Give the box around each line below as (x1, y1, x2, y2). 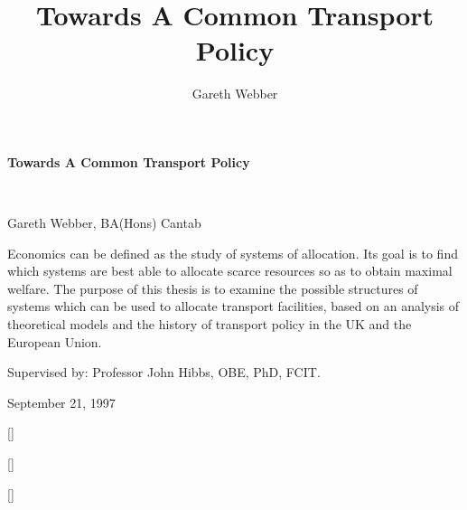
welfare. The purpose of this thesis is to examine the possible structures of (7, 279, 418, 297)
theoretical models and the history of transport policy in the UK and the (7, 315, 412, 334)
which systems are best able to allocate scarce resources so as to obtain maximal (7, 261, 453, 280)
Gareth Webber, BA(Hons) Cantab (7, 213, 201, 232)
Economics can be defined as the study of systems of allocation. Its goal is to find (7, 243, 458, 262)
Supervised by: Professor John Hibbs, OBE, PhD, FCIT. (7, 363, 321, 382)
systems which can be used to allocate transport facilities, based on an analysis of (7, 297, 460, 316)
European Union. (7, 332, 102, 351)
